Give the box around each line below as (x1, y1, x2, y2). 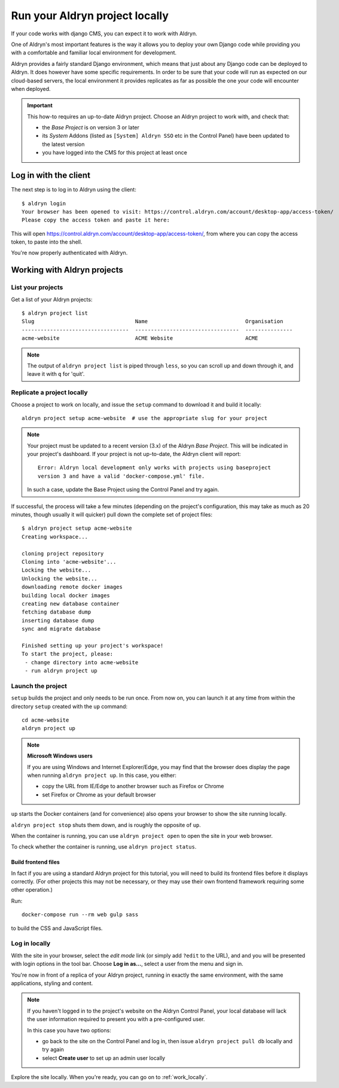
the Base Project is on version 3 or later (42, 124, 140, 131)
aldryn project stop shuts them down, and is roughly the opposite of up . (11, 821, 201, 828)
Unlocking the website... (22, 575, 98, 582)
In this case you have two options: (27, 1026, 112, 1034)
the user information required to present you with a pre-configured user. (27, 1016, 205, 1023)
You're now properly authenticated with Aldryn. (11, 249, 128, 257)
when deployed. (11, 85, 51, 92)
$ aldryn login (22, 200, 66, 206)
